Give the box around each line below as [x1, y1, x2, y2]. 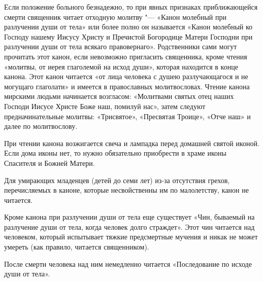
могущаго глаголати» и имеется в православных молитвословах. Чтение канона [4, 81, 250, 91]
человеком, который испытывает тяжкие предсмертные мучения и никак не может [4, 231, 258, 242]
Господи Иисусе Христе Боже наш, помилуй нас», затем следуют [4, 100, 206, 111]
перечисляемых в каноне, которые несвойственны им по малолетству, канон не [4, 185, 249, 195]
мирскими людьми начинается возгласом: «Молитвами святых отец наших [4, 91, 234, 101]
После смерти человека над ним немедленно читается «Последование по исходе [4, 258, 252, 269]
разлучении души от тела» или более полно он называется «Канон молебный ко [4, 21, 253, 32]
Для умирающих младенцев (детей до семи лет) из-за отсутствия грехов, [4, 174, 230, 185]
